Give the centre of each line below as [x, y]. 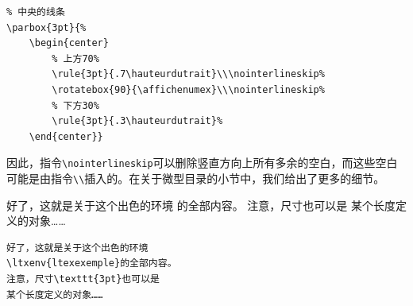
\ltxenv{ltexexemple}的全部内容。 [92, 263]
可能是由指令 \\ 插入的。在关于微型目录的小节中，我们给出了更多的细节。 [196, 178]
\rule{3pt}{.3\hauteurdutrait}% [137, 121]
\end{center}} [66, 136]
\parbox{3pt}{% [46, 27]
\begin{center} [69, 43]
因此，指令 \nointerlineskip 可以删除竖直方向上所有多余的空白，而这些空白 [202, 163]
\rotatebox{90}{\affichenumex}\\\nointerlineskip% [188, 89]
